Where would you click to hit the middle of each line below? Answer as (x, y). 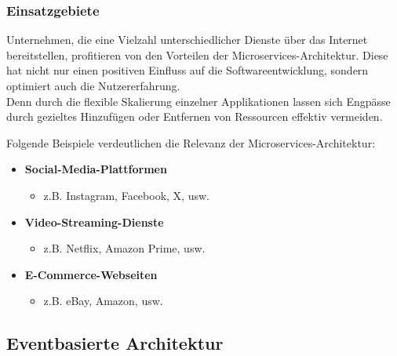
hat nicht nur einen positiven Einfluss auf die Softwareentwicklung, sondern (188, 70)
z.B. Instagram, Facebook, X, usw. (126, 195)
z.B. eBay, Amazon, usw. (103, 301)
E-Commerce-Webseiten (91, 274)
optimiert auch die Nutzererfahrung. (93, 85)
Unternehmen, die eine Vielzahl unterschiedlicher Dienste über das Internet (187, 40)
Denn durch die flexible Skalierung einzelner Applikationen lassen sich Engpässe (198, 101)
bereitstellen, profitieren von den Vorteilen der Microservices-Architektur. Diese (197, 54)
